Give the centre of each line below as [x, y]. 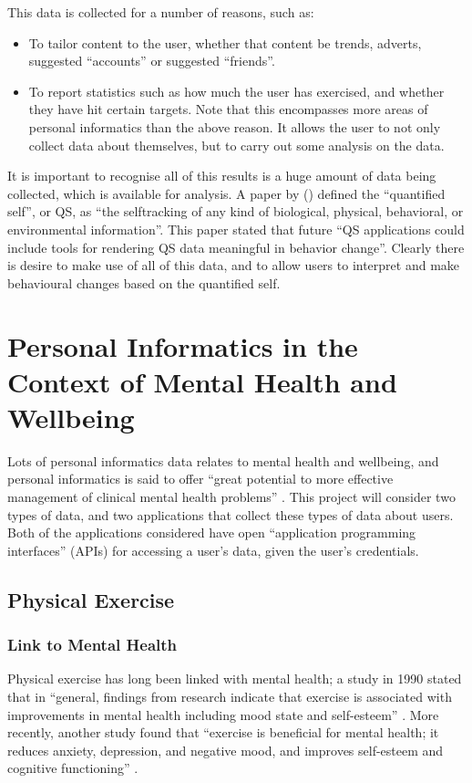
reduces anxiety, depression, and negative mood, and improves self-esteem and [226, 750]
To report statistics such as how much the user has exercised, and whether [236, 91]
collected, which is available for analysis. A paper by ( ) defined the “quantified [226, 193]
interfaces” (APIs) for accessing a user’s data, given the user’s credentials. [213, 550]
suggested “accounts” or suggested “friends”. [152, 61]
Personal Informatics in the [183, 345]
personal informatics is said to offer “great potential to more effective [200, 479]
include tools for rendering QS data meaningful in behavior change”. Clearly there [236, 247]
